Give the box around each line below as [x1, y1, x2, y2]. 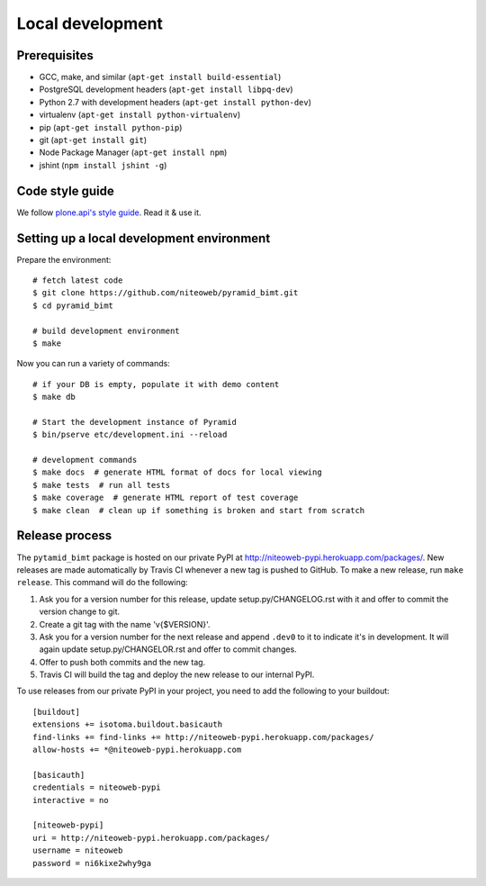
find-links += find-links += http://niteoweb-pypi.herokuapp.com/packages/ [32, 732, 374, 742]
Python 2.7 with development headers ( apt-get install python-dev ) [39, 96, 312, 107]
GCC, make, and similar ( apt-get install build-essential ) [39, 72, 282, 83]
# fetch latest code [32, 276, 123, 285]
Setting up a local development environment [16, 231, 271, 246]
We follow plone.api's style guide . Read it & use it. [16, 207, 202, 218]
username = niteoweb [32, 845, 123, 855]
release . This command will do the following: [16, 577, 188, 588]
